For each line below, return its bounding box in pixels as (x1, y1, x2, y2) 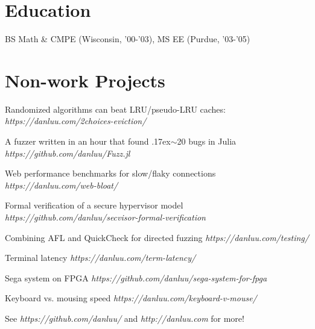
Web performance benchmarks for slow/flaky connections (5, 167, 216, 180)
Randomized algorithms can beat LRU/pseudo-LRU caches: (5, 102, 226, 115)
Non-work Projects (5, 67, 165, 92)
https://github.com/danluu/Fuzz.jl (5, 146, 130, 159)
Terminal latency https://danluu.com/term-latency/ (5, 251, 196, 264)
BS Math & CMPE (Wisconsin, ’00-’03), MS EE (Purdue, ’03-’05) (5, 33, 250, 45)
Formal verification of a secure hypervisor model (5, 199, 183, 211)
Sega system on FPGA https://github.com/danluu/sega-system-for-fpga (5, 271, 267, 284)
